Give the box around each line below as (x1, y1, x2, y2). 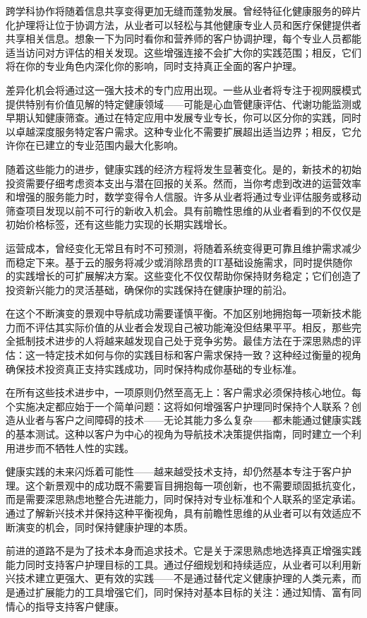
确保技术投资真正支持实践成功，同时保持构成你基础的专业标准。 (6, 361, 302, 376)
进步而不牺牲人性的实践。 (15, 440, 134, 455)
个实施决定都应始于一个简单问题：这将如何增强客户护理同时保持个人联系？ (6, 398, 351, 413)
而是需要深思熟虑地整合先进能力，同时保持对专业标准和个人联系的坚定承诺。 (6, 492, 361, 506)
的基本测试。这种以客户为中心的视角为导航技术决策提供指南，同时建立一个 (6, 427, 351, 441)
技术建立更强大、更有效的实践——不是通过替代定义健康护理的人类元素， (15, 571, 351, 586)
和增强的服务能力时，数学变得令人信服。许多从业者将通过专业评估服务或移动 (6, 189, 361, 204)
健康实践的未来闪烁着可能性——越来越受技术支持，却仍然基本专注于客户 (6, 464, 342, 479)
